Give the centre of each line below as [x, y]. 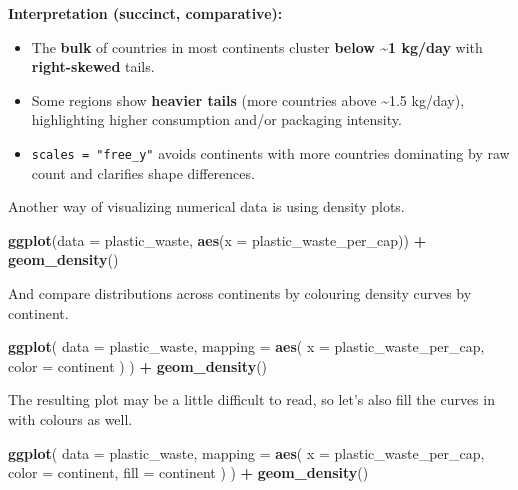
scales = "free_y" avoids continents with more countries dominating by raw [270, 152]
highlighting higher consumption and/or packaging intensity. [216, 119]
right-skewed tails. [93, 66]
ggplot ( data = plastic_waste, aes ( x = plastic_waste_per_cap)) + [217, 239]
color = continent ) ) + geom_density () [138, 365]
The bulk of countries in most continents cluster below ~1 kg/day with [257, 46]
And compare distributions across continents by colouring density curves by [240, 293]
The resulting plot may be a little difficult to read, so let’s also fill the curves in [251, 399]
